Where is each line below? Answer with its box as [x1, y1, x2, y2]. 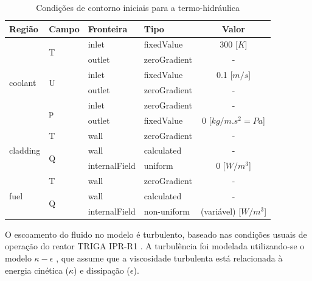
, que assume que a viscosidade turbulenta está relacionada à [56, 252, 283, 264]
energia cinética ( [5, 263, 69, 276]
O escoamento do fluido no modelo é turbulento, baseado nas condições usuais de [5, 227, 307, 240]
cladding [9, 144, 41, 157]
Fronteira [88, 22, 128, 35]
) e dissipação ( [74, 263, 130, 276]
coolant [9, 76, 36, 88]
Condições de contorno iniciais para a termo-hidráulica [36, 1, 240, 13]
